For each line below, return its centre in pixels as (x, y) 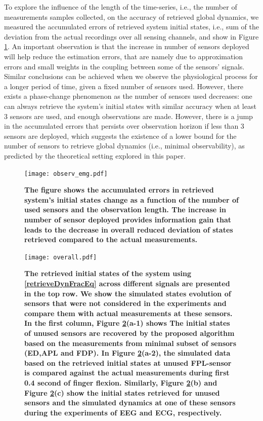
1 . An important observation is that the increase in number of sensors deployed (127, 46)
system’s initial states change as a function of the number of (131, 199)
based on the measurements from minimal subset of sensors (130, 343)
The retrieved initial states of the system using (108, 273)
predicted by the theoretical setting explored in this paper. (95, 155)
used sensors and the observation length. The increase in (125, 209)
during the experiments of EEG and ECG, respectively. (123, 412)
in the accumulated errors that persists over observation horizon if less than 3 (124, 126)
